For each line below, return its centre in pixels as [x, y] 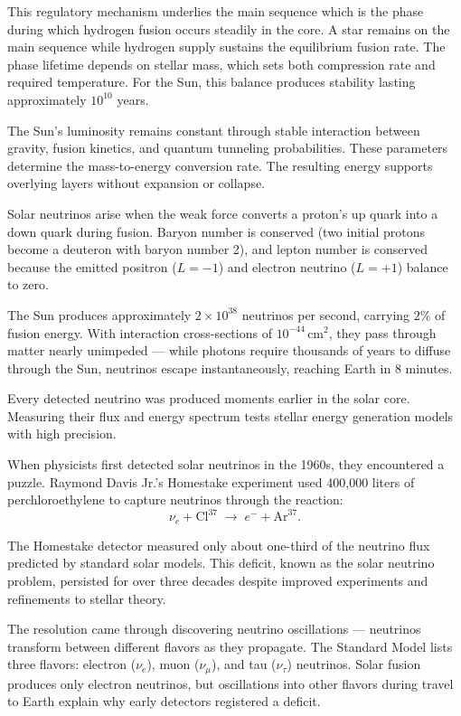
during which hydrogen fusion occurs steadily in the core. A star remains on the [229, 28]
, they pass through [382, 332]
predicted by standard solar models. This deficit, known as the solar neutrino [221, 563]
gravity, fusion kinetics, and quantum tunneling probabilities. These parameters [228, 148]
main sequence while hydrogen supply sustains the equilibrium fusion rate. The [226, 47]
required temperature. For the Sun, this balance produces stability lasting [212, 82]
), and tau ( [244, 664]
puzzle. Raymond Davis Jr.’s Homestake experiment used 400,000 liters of [211, 481]
